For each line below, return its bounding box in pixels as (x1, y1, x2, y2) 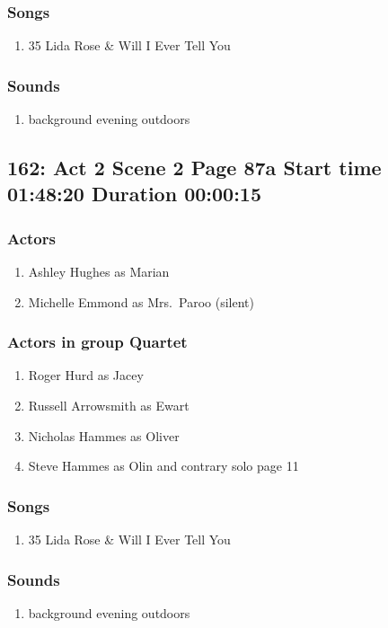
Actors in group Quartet (7, 331, 188, 353)
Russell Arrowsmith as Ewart (28, 396, 190, 415)
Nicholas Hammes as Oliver (28, 426, 180, 445)
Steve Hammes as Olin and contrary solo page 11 (28, 456, 299, 475)
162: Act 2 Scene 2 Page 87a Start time (7, 154, 382, 181)
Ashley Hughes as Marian (28, 262, 170, 281)
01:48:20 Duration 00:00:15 (7, 180, 261, 208)
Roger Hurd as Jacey (28, 366, 144, 385)
